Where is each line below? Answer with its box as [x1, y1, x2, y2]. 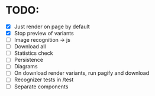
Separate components [14, 83, 69, 90]
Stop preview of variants [14, 30, 75, 37]
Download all [14, 43, 46, 50]
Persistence [14, 57, 44, 64]
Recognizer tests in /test [14, 76, 74, 83]
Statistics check [14, 49, 54, 57]
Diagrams [14, 63, 38, 70]
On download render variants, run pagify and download [14, 69, 149, 77]
